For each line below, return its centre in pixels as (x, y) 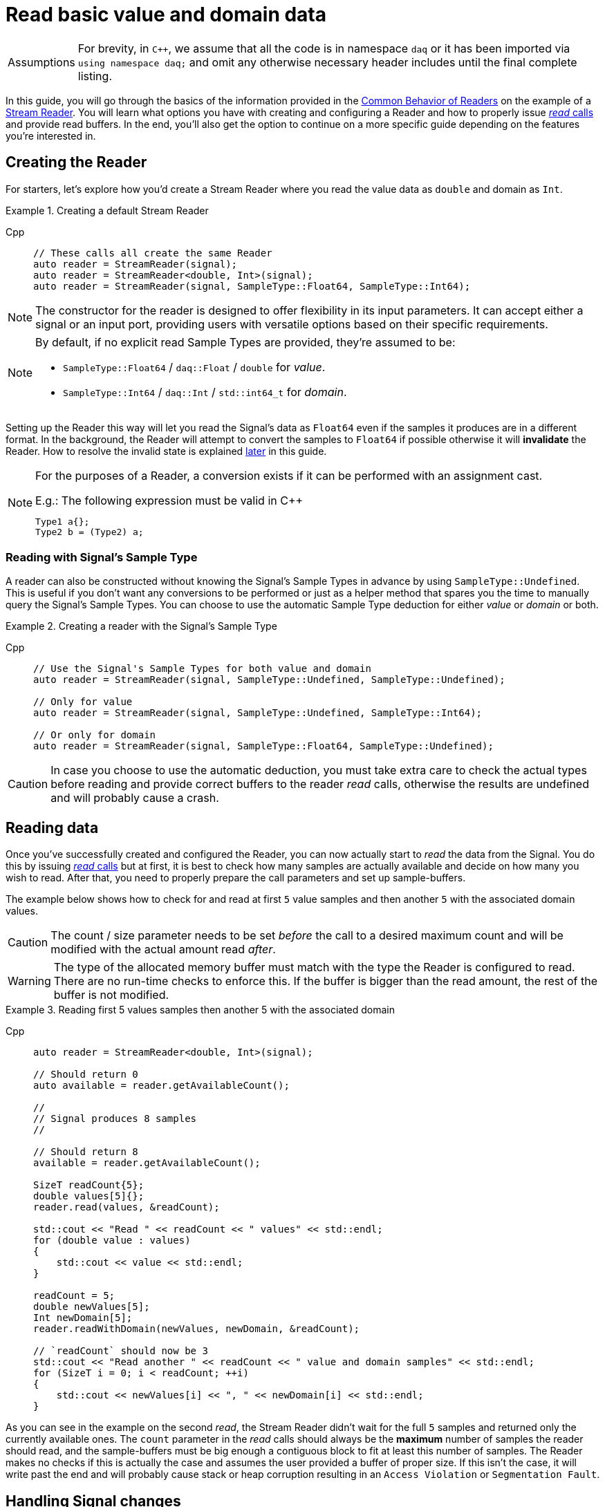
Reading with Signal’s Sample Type (102, 557)
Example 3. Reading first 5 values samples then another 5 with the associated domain (201, 1010)
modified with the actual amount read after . (163, 949)
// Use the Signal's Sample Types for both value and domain (202, 669)
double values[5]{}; (89, 1196)
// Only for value (83, 702)
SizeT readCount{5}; (89, 1185)
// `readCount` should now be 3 (121, 1351)
